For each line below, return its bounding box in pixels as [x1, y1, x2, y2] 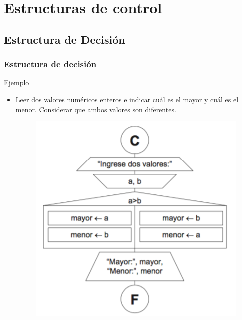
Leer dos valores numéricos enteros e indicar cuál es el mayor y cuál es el [15, 94, 239, 104]
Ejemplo [4, 77, 29, 88]
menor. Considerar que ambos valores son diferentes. [15, 104, 176, 114]
